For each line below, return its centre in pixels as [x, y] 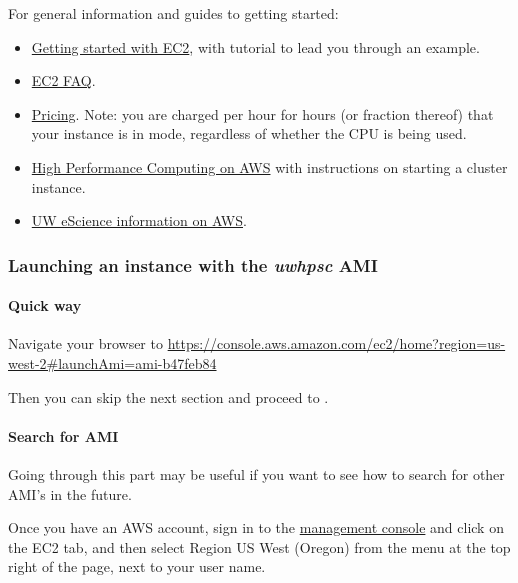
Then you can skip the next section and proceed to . [168, 396]
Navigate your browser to [85, 343]
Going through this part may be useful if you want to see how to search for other [256, 473]
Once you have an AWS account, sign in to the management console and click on [256, 527]
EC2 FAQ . [63, 80]
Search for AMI [63, 435]
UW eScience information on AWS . [139, 220]
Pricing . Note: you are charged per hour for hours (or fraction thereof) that [262, 113]
